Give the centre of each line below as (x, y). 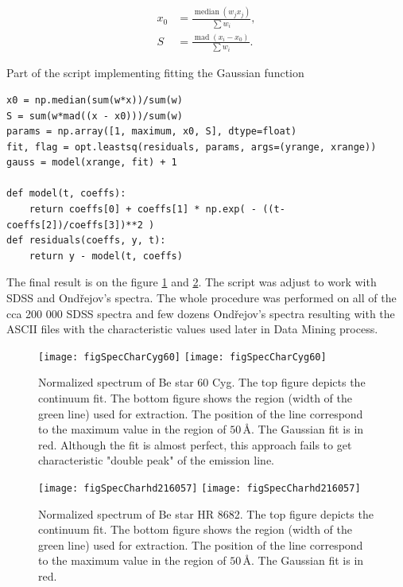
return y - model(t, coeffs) (106, 256)
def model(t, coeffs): (66, 194)
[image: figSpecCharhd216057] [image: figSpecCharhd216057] (200, 489)
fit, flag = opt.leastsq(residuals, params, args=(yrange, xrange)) (192, 147)
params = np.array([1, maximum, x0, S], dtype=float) (152, 132)
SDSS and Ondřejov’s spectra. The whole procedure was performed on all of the (201, 298)
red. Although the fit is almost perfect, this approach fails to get (195, 444)
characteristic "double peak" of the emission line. (156, 460)
